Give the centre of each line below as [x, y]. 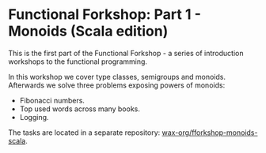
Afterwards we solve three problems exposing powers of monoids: [117, 85]
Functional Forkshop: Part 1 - [105, 15]
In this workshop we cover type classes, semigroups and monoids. [117, 76]
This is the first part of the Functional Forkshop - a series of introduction [126, 53]
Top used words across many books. [80, 109]
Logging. [34, 117]
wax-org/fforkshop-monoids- [210, 132]
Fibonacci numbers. [52, 100]
